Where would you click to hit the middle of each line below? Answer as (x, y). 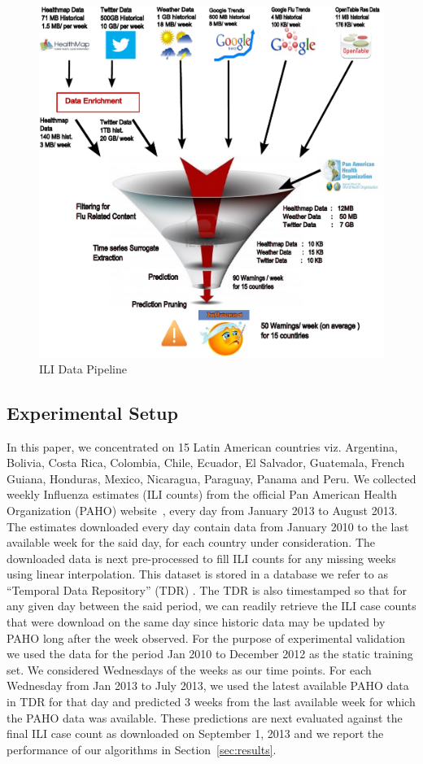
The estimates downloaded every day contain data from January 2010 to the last (208, 526)
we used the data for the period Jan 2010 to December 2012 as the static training (210, 654)
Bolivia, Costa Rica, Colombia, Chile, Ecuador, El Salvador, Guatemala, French (206, 463)
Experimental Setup (92, 412)
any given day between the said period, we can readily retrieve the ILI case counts (211, 606)
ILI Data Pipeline (83, 368)
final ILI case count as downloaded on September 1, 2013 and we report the (195, 733)
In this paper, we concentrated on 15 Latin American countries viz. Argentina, (202, 446)
